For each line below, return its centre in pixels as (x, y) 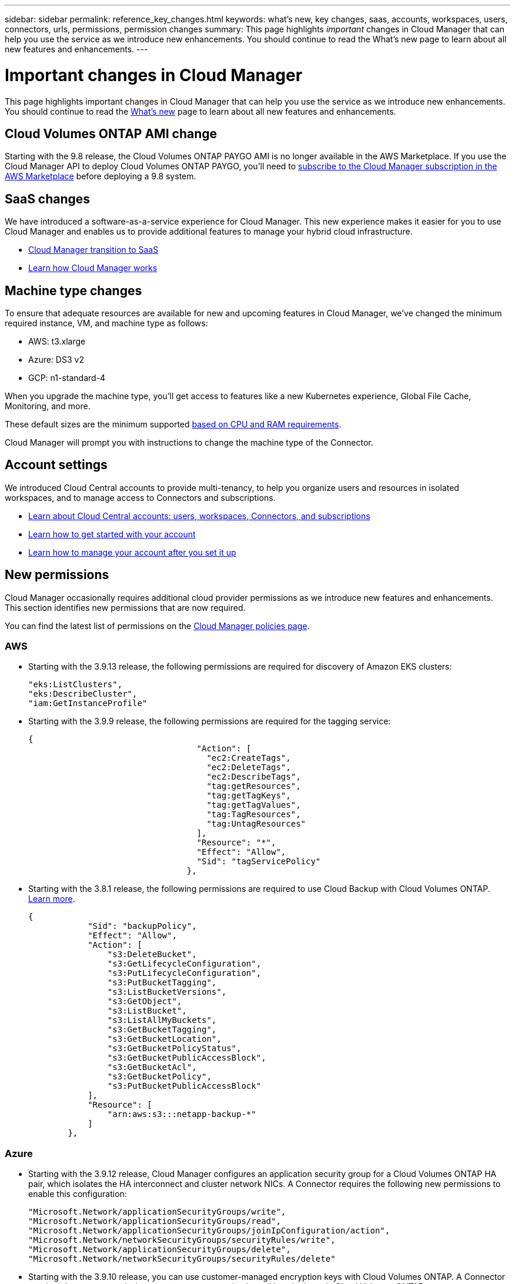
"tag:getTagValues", (254, 805)
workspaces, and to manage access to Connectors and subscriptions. (140, 497)
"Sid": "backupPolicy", (142, 926)
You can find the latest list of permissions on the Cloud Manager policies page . (157, 626)
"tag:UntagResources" (256, 824)
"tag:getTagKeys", (249, 796)
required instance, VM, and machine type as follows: (106, 323)
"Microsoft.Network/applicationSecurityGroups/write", (157, 1212)
